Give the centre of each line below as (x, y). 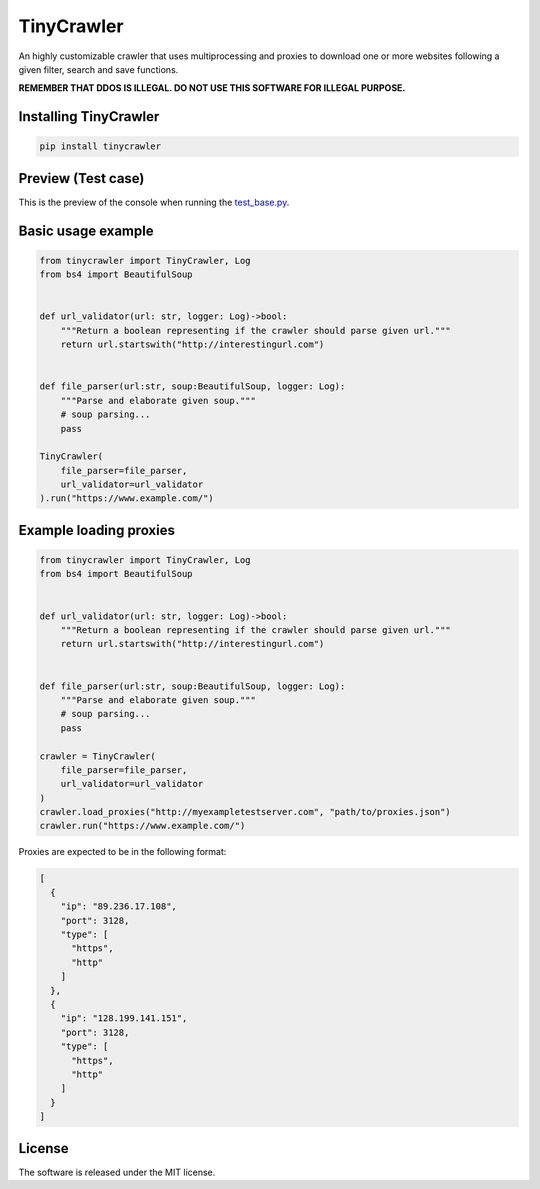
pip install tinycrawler (100, 146)
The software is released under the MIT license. (117, 1172)
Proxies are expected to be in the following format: (122, 852)
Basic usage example (86, 230)
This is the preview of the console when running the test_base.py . (154, 202)
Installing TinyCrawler (89, 116)
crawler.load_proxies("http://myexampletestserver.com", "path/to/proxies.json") (245, 812)
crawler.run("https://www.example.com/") (142, 826)
